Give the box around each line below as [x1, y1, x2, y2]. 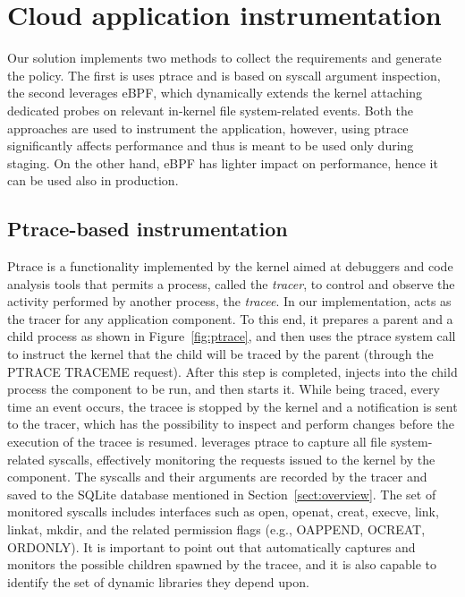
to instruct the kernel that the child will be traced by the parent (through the [7, 345, 434, 363]
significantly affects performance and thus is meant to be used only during [7, 136, 414, 155]
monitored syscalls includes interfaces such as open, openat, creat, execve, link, [7, 502, 439, 521]
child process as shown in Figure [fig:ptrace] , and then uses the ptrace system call [7, 327, 456, 345]
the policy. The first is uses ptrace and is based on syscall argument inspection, [7, 65, 441, 84]
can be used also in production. [7, 171, 179, 190]
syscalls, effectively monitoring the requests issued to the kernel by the [48, 449, 435, 468]
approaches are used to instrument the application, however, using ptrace [7, 118, 409, 137]
